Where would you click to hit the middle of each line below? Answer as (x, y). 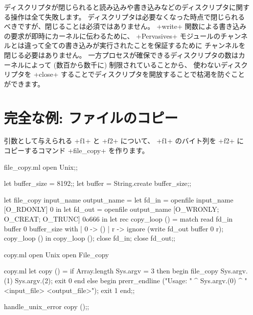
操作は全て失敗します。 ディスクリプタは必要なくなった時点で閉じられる (128, 16)
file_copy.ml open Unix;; (41, 167)
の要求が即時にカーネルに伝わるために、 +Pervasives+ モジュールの (112, 35)
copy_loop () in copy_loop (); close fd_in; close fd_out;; (90, 238)
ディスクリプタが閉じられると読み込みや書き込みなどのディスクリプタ (117, 7)
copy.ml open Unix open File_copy (57, 254)
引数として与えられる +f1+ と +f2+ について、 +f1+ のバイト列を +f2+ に (124, 141)
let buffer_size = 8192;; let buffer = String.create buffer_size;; (98, 183)
